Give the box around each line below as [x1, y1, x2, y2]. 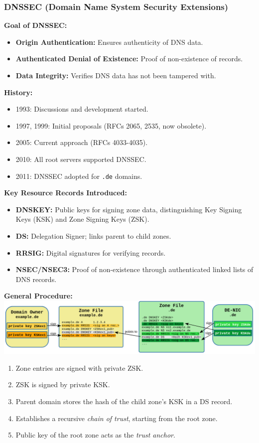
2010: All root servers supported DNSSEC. [15, 153, 146, 164]
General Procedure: [4, 291, 73, 301]
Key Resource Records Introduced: [4, 187, 127, 198]
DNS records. [15, 274, 57, 284]
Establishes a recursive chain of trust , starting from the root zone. [15, 413, 218, 423]
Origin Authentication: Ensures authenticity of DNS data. [15, 36, 203, 47]
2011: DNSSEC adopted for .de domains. [15, 170, 142, 181]
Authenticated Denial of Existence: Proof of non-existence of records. [15, 53, 243, 64]
